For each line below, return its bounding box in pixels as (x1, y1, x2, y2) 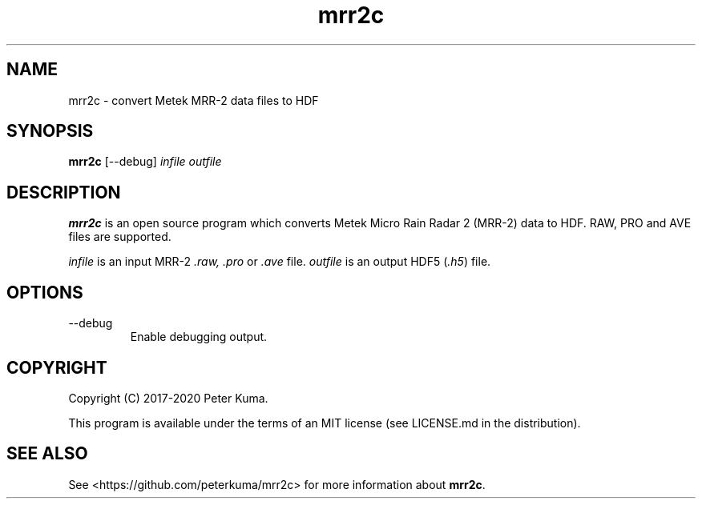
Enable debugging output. (130, 330, 268, 344)
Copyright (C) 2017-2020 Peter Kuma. (68, 391, 268, 405)
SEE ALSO (6, 443, 88, 464)
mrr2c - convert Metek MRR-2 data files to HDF (68, 93, 319, 107)
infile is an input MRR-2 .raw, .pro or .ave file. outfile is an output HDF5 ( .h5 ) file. (68, 255, 491, 269)
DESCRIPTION (6, 182, 121, 202)
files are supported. (68, 230, 171, 244)
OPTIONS (6, 282, 83, 303)
